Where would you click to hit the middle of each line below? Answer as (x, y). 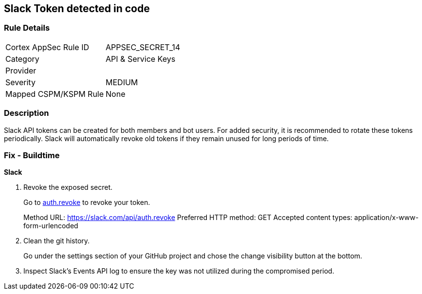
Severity (20, 82)
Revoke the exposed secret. (68, 187)
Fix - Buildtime (32, 155)
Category (22, 59)
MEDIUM (122, 82)
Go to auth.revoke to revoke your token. (87, 202)
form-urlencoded (51, 226)
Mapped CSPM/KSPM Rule (55, 94)
